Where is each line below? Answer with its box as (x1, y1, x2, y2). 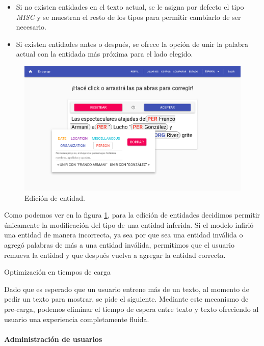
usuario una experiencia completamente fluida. (4, 313, 149, 324)
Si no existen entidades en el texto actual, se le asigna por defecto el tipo (16, 2, 244, 12)
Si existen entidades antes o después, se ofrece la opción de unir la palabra (16, 38, 248, 49)
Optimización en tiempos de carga (4, 267, 111, 277)
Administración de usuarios (4, 333, 102, 344)
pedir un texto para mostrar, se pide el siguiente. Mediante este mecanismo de (4, 294, 249, 304)
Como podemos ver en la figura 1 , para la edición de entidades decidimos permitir (4, 209, 260, 220)
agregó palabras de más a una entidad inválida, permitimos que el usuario (4, 239, 234, 250)
